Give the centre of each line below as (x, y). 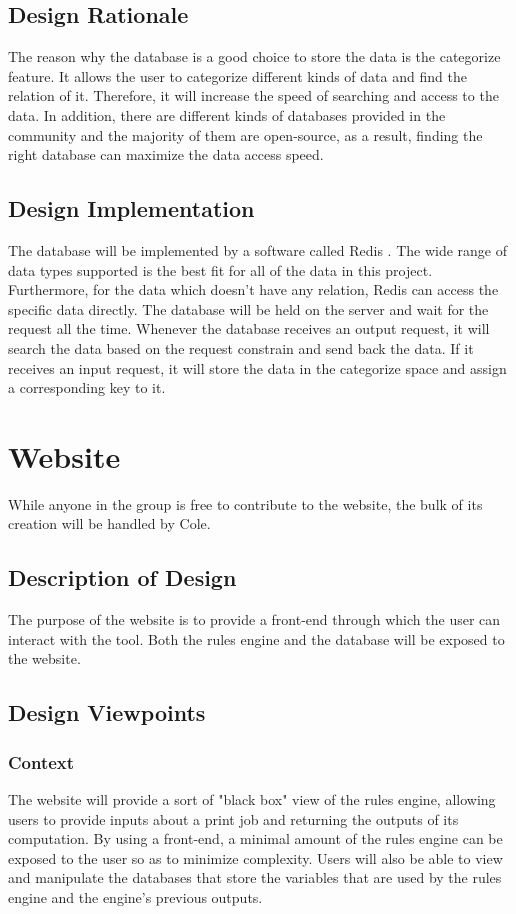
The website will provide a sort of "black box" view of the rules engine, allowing (252, 799)
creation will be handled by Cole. (109, 523)
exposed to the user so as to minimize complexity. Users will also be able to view (255, 857)
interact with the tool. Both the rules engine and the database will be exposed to (256, 638)
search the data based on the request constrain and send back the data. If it (241, 347)
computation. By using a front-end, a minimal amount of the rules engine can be (255, 838)
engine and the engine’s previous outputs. (135, 896)
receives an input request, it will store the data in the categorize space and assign (257, 367)
